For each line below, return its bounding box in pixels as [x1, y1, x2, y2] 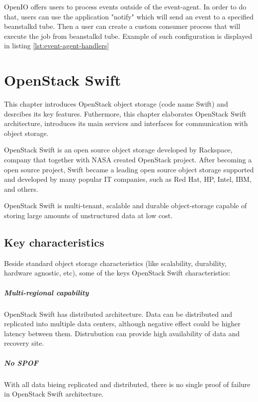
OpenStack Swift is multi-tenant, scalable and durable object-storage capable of [4, 200, 247, 211]
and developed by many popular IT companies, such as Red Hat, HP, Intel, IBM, [4, 174, 252, 184]
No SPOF [4, 357, 38, 368]
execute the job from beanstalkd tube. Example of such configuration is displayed [4, 30, 253, 41]
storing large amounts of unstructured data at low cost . [4, 210, 173, 221]
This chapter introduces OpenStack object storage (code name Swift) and [4, 99, 228, 109]
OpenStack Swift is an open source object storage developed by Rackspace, [4, 144, 233, 155]
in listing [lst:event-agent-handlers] [4, 40, 109, 51]
